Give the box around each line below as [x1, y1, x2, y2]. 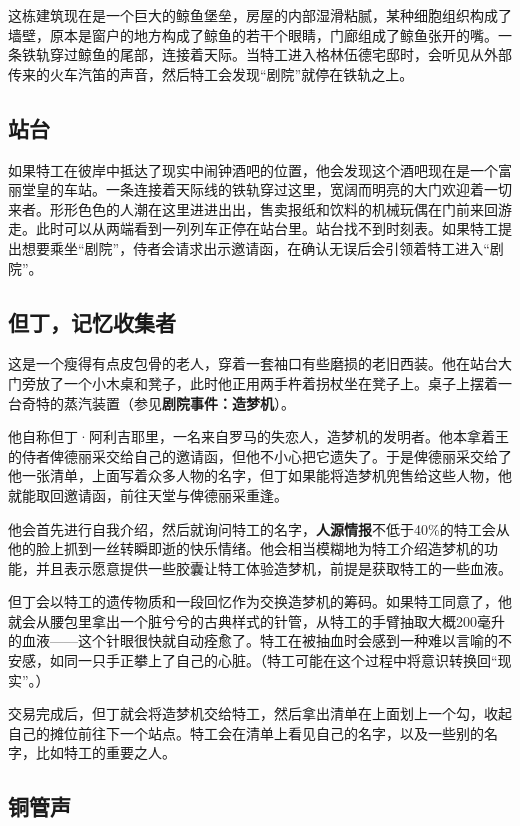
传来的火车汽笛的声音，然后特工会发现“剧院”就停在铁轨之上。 [8, 63, 414, 84]
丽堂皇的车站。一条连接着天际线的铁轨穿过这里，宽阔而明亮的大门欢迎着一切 [8, 179, 512, 200]
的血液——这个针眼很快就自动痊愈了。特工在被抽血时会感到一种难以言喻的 [8, 630, 498, 651]
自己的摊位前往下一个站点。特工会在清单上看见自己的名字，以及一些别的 [8, 722, 484, 743]
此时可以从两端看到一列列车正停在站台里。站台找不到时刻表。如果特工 [35, 218, 498, 239]
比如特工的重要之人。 [35, 742, 176, 763]
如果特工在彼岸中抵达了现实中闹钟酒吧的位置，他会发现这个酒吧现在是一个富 [8, 159, 512, 180]
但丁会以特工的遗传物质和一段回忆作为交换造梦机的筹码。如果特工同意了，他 [8, 591, 512, 612]
